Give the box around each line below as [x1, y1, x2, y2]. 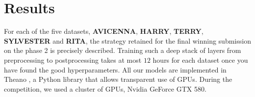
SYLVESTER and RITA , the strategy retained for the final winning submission [4, 35, 251, 46]
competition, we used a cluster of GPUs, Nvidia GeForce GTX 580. [4, 83, 206, 94]
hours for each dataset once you [153, 54, 248, 65]
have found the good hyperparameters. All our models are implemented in [4, 64, 227, 74]
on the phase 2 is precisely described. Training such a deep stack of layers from [4, 45, 241, 55]
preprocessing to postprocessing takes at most [4, 54, 142, 65]
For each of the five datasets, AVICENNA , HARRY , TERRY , [4, 26, 204, 36]
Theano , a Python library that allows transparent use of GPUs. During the [4, 74, 232, 84]
